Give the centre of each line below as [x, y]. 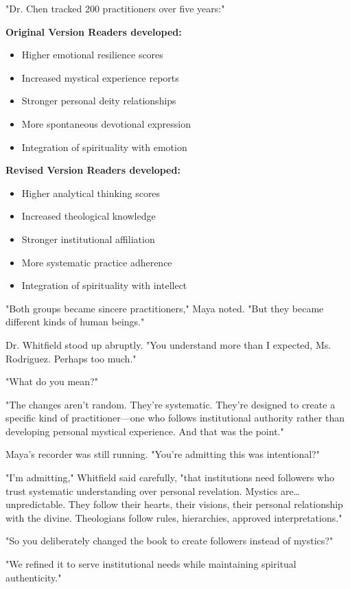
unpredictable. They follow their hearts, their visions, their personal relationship [174, 504]
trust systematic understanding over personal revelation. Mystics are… [153, 490]
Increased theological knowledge [89, 216]
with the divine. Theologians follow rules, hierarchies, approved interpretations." [174, 517]
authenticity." [34, 577]
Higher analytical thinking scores [91, 193]
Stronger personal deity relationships [99, 101]
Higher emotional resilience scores [92, 55]
